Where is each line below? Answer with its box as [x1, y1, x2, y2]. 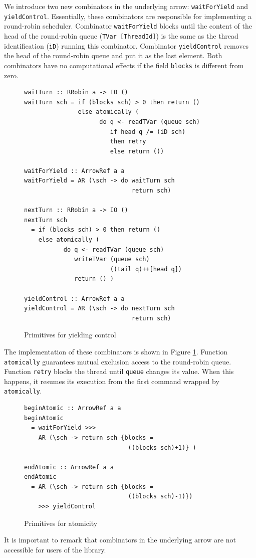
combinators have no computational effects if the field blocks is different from [4, 60, 244, 70]
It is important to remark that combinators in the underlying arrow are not [4, 534, 236, 545]
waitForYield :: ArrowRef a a [24, 167, 125, 174]
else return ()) [110, 147, 164, 155]
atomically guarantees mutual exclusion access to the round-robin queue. [4, 356, 231, 366]
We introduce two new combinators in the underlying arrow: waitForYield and [4, 1, 248, 11]
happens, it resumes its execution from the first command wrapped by [4, 376, 219, 386]
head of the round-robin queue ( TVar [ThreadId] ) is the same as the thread [4, 30, 238, 41]
